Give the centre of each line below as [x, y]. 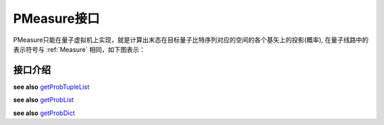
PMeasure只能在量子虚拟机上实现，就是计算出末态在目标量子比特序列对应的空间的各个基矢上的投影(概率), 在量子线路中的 [191, 40]
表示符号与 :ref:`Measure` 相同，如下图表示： [79, 49]
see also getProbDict [44, 113]
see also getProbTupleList [51, 87]
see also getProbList [43, 100]
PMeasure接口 [56, 18]
